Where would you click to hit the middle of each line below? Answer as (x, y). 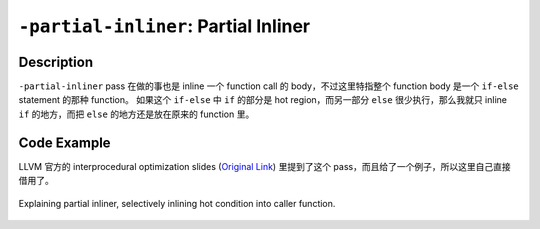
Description (56, 61)
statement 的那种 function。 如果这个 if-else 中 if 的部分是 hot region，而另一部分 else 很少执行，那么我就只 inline (262, 100)
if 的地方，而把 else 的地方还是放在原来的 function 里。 (136, 114)
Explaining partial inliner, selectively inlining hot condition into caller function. (177, 203)
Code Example (64, 142)
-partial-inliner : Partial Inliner (164, 26)
